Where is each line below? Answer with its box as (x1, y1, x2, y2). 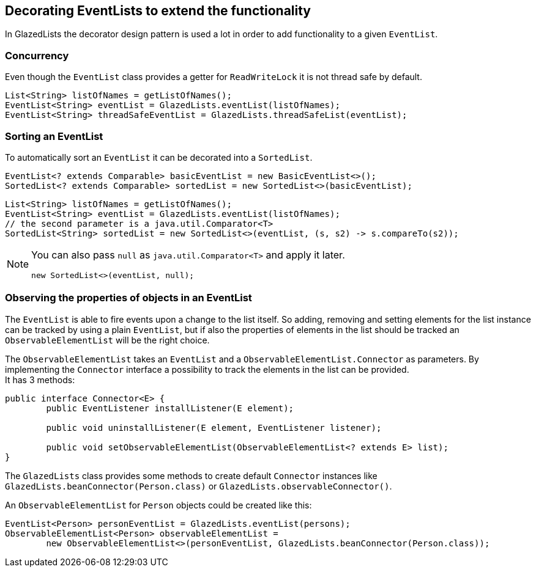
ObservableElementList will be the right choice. (5, 334, 210, 345)
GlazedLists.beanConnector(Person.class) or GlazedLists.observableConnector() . (5, 480, 392, 491)
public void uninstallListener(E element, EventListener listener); (46, 422, 382, 433)
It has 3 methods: (5, 374, 75, 385)
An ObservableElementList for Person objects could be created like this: (5, 499, 312, 510)
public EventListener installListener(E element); (46, 403, 294, 413)
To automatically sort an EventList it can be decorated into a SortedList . (5, 152, 313, 163)
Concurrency (5, 49, 69, 62)
